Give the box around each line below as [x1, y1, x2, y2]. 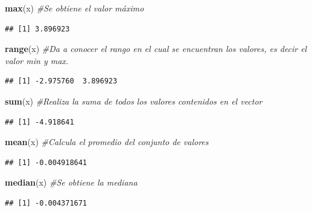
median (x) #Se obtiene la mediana [5, 176, 138, 189]
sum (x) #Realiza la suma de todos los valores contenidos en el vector [5, 94, 263, 107]
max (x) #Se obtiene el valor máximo [5, 2, 144, 14]
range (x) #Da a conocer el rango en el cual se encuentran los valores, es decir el [5, 42, 307, 55]
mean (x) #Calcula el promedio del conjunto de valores [5, 135, 209, 148]
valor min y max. [5, 54, 69, 67]
